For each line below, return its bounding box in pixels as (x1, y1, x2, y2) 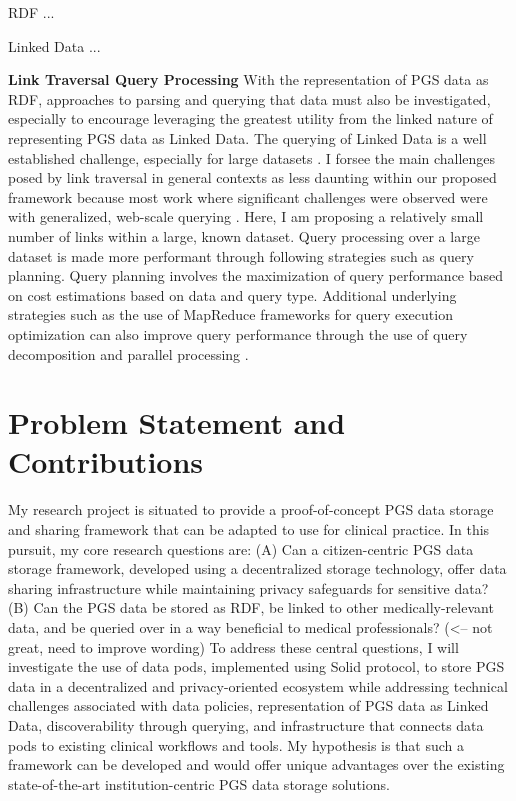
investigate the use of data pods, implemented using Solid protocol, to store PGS (8, 656, 505, 677)
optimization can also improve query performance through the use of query (8, 323, 468, 344)
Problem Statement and (8, 402, 346, 443)
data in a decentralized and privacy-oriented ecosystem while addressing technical (8, 675, 508, 696)
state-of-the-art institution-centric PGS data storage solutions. (8, 773, 390, 794)
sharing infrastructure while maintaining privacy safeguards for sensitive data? (8, 577, 489, 598)
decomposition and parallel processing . (8, 343, 249, 364)
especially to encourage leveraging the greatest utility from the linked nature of (8, 108, 493, 129)
